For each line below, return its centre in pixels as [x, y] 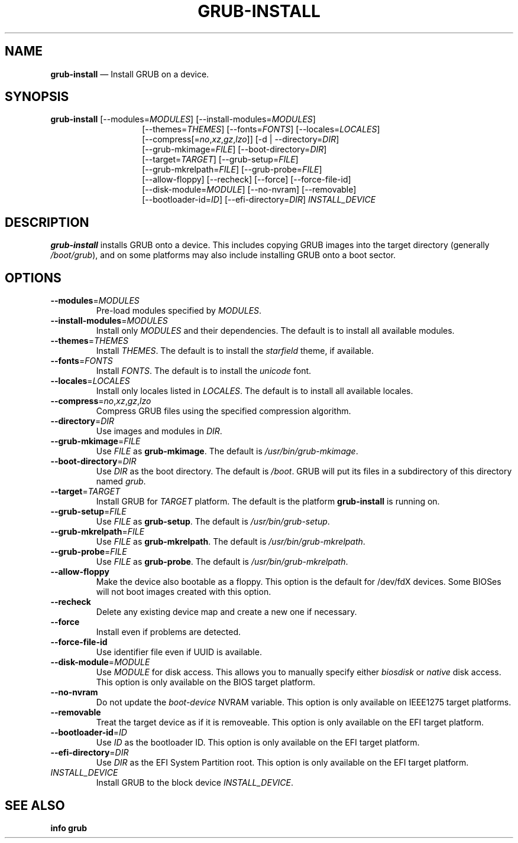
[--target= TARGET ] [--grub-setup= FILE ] [220, 160]
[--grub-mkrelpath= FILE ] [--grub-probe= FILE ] [232, 170]
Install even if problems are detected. [169, 632]
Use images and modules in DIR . [159, 431]
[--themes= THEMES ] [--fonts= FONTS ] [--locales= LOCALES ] [261, 129]
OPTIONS [33, 278]
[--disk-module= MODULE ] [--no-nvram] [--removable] [249, 190]
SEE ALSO [35, 805]
